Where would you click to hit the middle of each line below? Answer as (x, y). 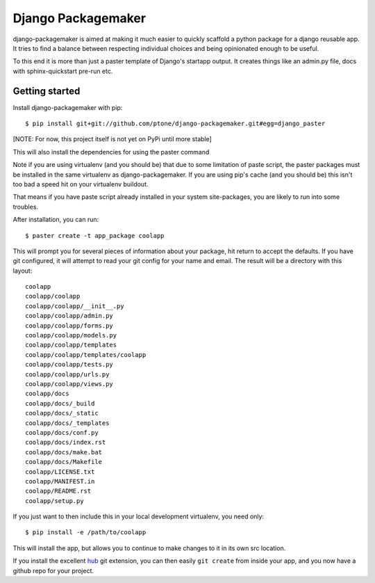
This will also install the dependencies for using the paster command (111, 152)
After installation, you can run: (56, 220)
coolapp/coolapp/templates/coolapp (86, 354)
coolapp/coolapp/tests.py (69, 365)
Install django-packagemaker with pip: (68, 107)
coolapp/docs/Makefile (64, 462)
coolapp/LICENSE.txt (60, 472)
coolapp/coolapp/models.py (71, 335)
